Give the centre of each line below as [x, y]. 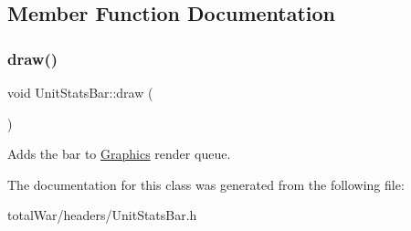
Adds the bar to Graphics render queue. [119, 154]
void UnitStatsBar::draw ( [80, 92]
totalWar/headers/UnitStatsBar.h [102, 215]
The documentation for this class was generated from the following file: [206, 184]
